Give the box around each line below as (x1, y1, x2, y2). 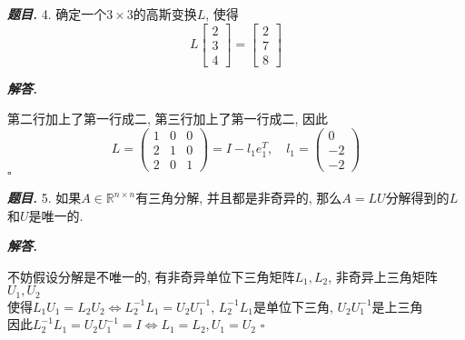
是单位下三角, (252, 296, 333, 315)
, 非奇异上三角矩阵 (328, 266, 438, 285)
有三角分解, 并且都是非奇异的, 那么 (135, 188, 342, 207)
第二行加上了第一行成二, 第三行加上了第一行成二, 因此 (7, 109, 329, 128)
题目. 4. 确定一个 (7, 5, 107, 23)
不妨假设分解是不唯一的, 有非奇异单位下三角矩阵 (7, 266, 295, 285)
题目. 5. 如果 (7, 188, 82, 207)
